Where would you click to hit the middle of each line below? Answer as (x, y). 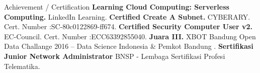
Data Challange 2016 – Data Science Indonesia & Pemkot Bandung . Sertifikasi (129, 46)
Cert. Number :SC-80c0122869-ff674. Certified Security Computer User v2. (128, 26)
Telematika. (22, 66)
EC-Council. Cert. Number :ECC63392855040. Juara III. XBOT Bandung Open (130, 36)
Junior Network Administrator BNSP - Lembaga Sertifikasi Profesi (115, 56)
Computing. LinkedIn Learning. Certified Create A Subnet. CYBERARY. (127, 16)
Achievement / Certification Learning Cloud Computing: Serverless (117, 7)
